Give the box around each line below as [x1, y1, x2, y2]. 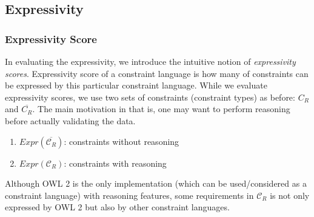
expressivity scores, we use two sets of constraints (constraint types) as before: [5, 90, 295, 103]
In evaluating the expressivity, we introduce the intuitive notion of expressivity [5, 55, 296, 67]
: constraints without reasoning [64, 135, 179, 147]
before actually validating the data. [5, 114, 136, 127]
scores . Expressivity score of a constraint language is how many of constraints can [5, 67, 309, 79]
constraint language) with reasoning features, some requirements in [5, 189, 254, 201]
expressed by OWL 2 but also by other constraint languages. [5, 201, 230, 213]
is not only [270, 189, 310, 201]
